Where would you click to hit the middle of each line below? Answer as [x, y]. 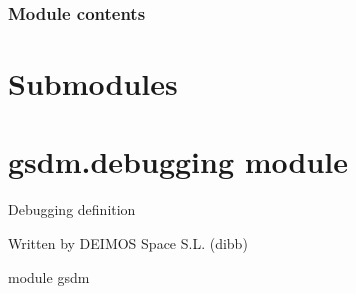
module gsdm [49, 276]
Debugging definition [72, 209]
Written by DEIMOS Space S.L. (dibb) [128, 242]
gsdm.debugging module [178, 161]
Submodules [93, 83]
